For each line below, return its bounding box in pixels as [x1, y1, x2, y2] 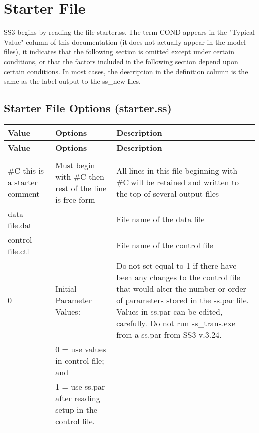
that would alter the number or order [116, 282, 246, 294]
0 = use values [55, 343, 106, 355]
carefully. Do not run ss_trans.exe [116, 317, 236, 329]
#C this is [8, 165, 44, 177]
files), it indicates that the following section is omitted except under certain [4, 46, 234, 57]
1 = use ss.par [55, 380, 105, 392]
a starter [8, 176, 38, 188]
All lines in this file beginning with [116, 165, 238, 177]
